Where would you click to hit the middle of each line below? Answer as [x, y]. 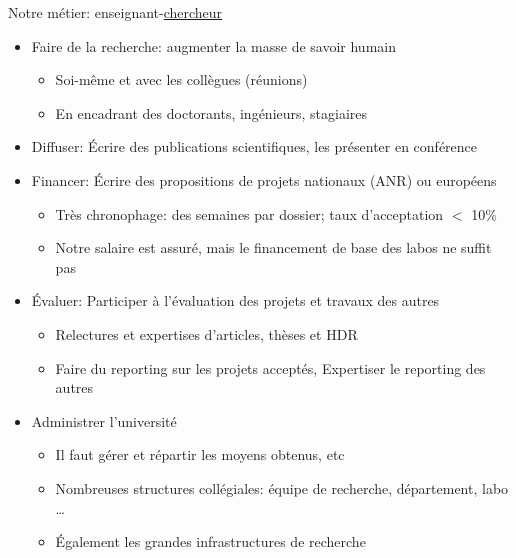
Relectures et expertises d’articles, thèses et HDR [206, 333]
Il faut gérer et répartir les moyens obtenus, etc [200, 454]
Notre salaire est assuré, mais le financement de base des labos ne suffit [273, 247]
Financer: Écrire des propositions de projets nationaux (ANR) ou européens [264, 179]
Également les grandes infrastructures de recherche [210, 541]
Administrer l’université [104, 420]
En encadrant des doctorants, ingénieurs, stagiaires [211, 112]
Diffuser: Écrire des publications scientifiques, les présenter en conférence [254, 146]
